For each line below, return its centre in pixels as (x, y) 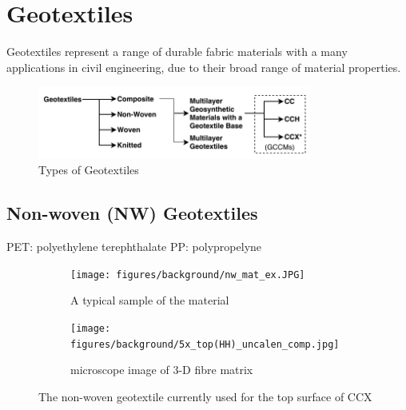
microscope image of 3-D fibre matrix (162, 370)
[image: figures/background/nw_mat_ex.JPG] (188, 275)
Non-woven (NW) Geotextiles (132, 213)
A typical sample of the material (150, 300)
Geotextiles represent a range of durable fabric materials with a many (177, 52)
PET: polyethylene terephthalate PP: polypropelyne (134, 247)
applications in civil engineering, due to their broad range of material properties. (204, 67)
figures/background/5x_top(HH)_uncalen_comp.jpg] (205, 344)
